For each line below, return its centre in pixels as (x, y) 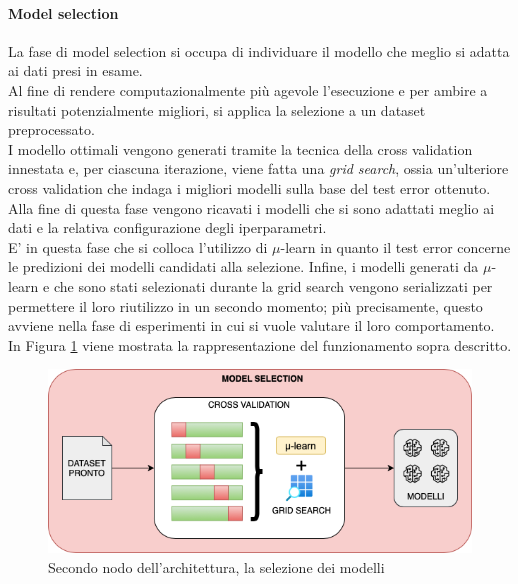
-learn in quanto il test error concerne (395, 246)
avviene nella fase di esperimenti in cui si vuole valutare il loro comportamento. (251, 325)
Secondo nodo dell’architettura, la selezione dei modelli (216, 567)
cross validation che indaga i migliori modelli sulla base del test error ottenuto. (249, 187)
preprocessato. (51, 129)
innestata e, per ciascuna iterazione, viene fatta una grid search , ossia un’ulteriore (258, 168)
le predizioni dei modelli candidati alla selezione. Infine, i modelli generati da (243, 266)
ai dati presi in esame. (75, 70)
